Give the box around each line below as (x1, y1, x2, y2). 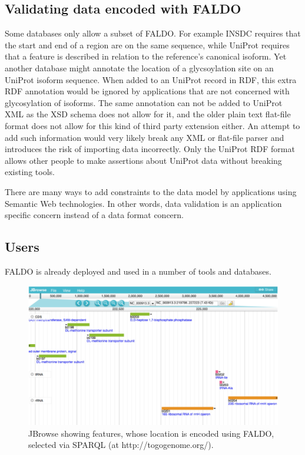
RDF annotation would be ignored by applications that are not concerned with (5, 85, 290, 97)
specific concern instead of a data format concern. (5, 209, 184, 221)
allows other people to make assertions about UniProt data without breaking (5, 154, 282, 166)
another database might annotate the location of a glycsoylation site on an (5, 61, 274, 74)
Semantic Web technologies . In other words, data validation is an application (5, 197, 282, 209)
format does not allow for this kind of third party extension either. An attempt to (5, 119, 300, 131)
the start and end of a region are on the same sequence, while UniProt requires (5, 38, 290, 51)
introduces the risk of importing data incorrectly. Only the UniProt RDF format (5, 143, 295, 155)
